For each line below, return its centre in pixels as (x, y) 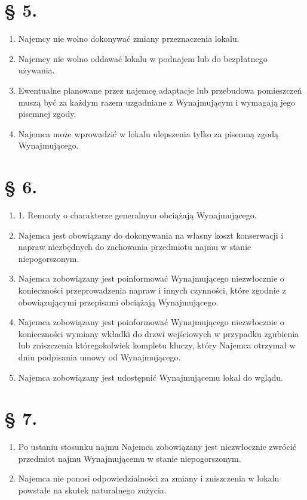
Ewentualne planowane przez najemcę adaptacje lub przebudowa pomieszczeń (160, 90)
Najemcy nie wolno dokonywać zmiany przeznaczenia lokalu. (129, 38)
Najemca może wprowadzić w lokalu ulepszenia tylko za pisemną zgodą (148, 133)
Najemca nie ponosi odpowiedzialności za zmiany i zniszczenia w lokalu (149, 478)
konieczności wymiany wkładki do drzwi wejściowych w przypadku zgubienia (159, 333)
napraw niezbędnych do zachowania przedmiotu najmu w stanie (135, 247)
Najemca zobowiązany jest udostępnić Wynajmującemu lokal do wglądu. (151, 377)
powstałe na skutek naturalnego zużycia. (92, 490)
